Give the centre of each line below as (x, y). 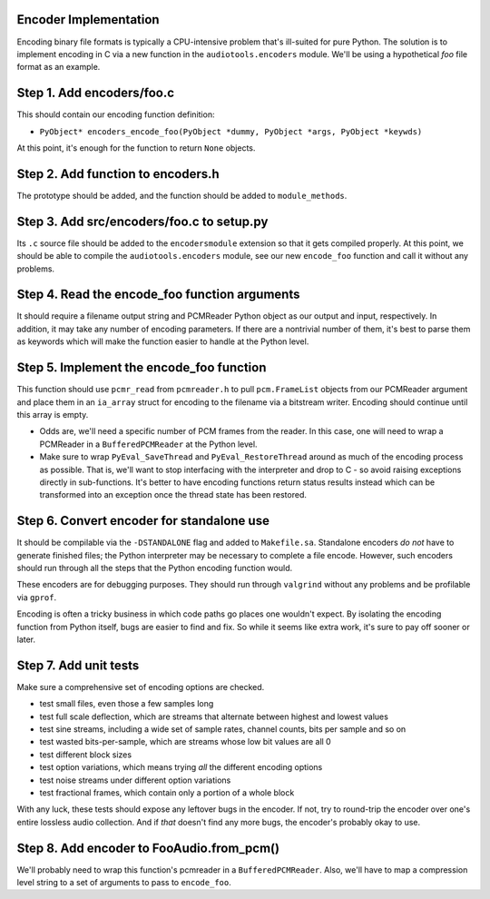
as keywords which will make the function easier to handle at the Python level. (163, 341)
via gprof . (37, 597)
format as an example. (59, 67)
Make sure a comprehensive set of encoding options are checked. (141, 687)
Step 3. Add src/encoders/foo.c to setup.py (142, 221)
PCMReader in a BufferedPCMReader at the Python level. (148, 444)
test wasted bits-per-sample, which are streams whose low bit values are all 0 (185, 742)
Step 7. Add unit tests (78, 665)
